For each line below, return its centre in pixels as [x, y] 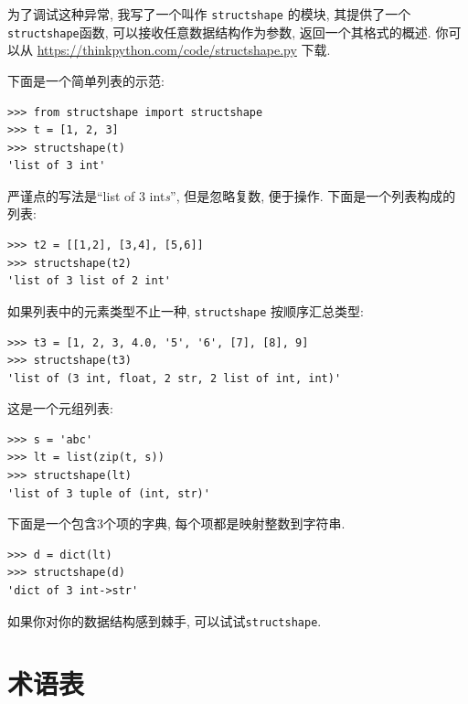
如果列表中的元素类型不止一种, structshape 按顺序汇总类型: [186, 310]
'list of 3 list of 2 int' [89, 281]
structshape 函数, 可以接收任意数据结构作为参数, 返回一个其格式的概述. [219, 32]
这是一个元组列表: [60, 408]
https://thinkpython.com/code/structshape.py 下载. [184, 50]
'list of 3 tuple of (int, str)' [109, 493]
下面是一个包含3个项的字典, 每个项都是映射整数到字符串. [176, 523]
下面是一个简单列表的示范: [86, 80]
